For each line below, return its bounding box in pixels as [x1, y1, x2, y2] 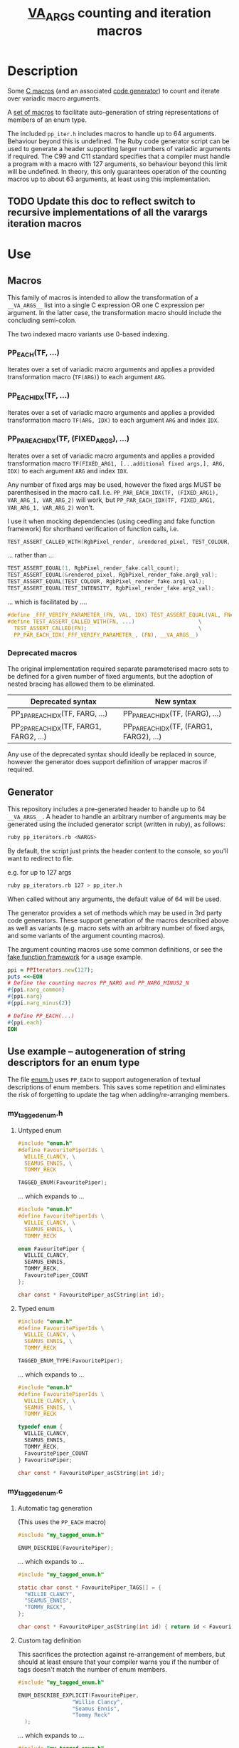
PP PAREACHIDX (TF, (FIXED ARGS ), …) [7, 433, 130, 445]
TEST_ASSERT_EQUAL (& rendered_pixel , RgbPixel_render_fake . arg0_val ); [7, 572, 218, 579]
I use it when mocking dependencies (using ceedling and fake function [7, 517, 216, 525]
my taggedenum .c [7, 1486, 63, 1498]
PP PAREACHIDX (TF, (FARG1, [123, 721, 213, 733]
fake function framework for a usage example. [7, 952, 143, 961]
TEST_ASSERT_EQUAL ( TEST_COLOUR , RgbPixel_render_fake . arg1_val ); [7, 578, 205, 585]
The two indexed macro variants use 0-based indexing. [7, 329, 169, 338]
